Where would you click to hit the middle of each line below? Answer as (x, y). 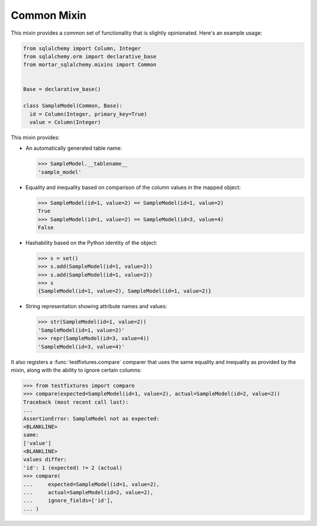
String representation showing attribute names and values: (96, 306)
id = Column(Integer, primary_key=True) (88, 114)
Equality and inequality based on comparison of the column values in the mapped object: (133, 187)
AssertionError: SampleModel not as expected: (91, 419)
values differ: (45, 460)
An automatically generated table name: (74, 148)
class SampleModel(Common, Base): (73, 106)
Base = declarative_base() (62, 89)
